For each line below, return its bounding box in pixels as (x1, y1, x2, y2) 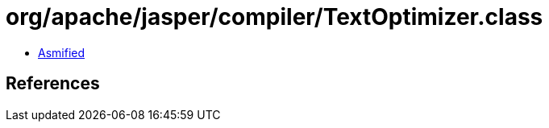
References (6, 73, 100, 94)
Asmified (38, 45, 85, 60)
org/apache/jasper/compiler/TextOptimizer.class (6, 3, 543, 31)
